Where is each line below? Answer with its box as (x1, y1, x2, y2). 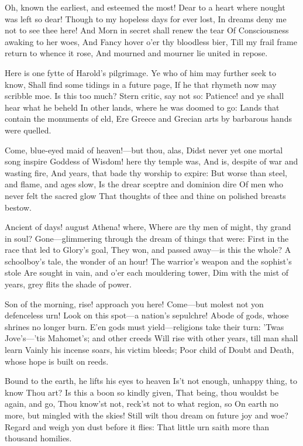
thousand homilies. (5, 432, 72, 444)
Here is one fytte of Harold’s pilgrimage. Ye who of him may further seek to (5, 66, 276, 78)
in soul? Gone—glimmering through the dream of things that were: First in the (5, 232, 289, 244)
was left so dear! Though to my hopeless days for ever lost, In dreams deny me (5, 12, 287, 25)
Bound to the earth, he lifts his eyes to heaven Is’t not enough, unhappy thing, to (5, 375, 297, 387)
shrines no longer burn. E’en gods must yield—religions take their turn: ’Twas (5, 320, 284, 332)
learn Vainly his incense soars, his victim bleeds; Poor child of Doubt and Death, (5, 344, 294, 356)
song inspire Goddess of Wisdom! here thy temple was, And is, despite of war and (5, 155, 298, 167)
